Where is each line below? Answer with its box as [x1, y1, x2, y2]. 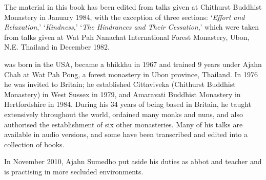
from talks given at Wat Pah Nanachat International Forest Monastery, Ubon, [4, 31, 250, 42]
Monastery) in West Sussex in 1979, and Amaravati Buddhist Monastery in [4, 88, 241, 99]
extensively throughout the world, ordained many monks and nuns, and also [4, 108, 243, 119]
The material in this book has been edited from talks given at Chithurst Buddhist [4, 2, 262, 12]
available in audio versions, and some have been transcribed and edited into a [4, 129, 248, 140]
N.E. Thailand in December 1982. [4, 41, 110, 52]
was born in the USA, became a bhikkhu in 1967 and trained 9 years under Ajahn [4, 58, 262, 69]
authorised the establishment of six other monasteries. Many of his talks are [4, 119, 243, 129]
